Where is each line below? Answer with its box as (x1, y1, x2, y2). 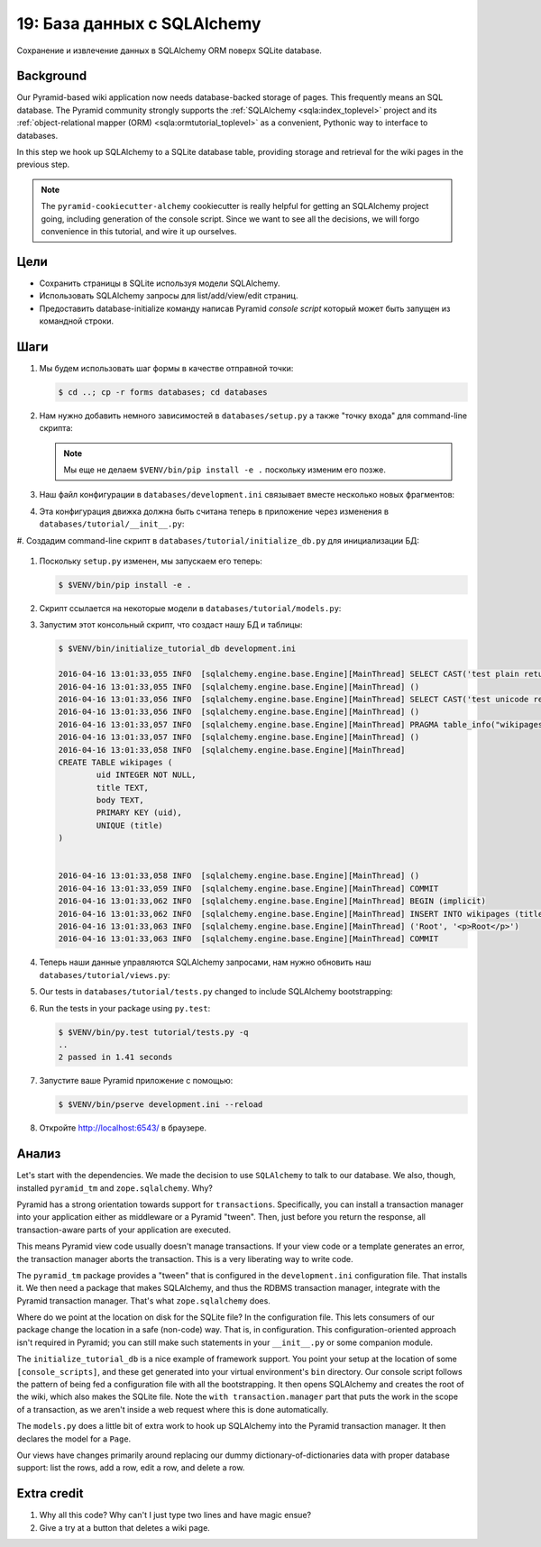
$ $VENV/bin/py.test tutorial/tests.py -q (58, 1027, 249, 1037)
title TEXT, (96, 783, 149, 792)
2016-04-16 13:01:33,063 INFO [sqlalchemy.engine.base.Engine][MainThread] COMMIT (58, 934, 439, 944)
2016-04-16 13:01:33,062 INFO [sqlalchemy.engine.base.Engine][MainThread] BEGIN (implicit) (58, 896, 487, 906)
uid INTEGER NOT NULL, (96, 770, 197, 780)
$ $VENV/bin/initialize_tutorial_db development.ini (58, 644, 297, 654)
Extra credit (16, 1486, 84, 1501)
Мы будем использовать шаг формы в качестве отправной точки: (39, 362, 294, 373)
